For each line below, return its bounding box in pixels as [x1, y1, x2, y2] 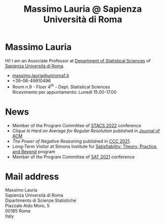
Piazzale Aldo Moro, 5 [5, 203, 50, 209]
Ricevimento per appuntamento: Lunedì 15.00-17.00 [12, 89, 117, 95]
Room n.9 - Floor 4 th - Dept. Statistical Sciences [12, 83, 110, 89]
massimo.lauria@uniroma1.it [12, 72, 69, 78]
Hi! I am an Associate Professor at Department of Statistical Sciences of [5, 57, 151, 63]
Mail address [5, 171, 59, 182]
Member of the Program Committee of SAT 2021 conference [12, 154, 135, 160]
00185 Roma [5, 208, 31, 214]
